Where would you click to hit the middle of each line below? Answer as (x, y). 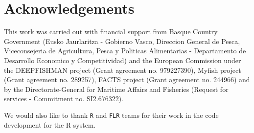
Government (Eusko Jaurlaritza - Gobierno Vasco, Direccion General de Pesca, (122, 41)
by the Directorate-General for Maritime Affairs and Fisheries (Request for (116, 89)
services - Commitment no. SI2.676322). (64, 99)
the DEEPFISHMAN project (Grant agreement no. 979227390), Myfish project (123, 70)
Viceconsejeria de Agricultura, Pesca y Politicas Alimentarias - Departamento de (125, 51)
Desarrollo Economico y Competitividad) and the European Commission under (123, 60)
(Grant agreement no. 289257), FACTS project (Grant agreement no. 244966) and (127, 79)
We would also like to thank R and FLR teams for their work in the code (111, 115)
